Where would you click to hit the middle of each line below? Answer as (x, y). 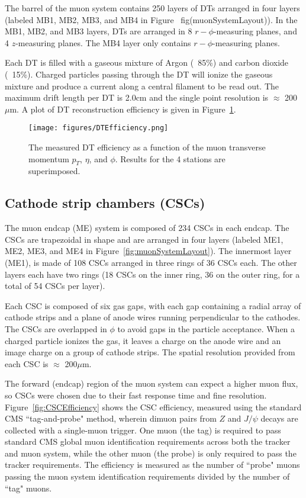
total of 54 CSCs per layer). (55, 286)
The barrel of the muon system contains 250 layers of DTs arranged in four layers (152, 8)
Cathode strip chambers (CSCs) (105, 203)
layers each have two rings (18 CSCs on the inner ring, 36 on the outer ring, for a (152, 274)
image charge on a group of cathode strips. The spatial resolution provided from (150, 352)
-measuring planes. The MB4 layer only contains (103, 42)
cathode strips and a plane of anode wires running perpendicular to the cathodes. (153, 317)
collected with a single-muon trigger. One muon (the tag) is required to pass (143, 430)
